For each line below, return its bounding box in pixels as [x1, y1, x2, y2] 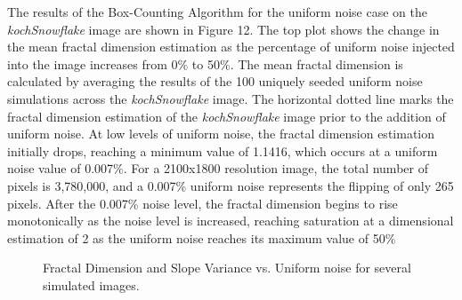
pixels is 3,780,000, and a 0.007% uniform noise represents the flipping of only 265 [7, 176, 454, 194]
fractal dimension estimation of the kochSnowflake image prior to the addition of [7, 107, 446, 125]
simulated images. [43, 275, 140, 294]
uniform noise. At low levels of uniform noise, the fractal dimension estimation [7, 124, 435, 143]
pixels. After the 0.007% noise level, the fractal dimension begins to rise [7, 193, 398, 212]
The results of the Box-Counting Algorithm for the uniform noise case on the [7, 3, 427, 20]
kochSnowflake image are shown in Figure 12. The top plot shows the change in [7, 20, 440, 38]
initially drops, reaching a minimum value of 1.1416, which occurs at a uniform [7, 141, 438, 160]
